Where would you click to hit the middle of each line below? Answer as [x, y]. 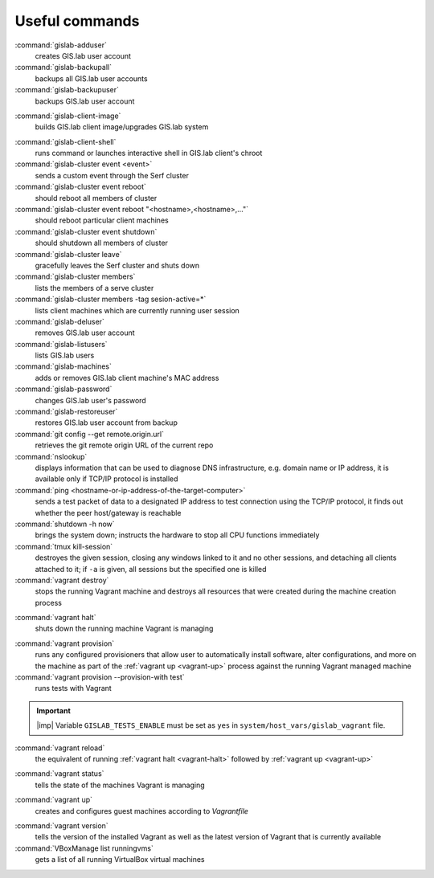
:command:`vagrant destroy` [62, 580]
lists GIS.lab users [65, 355]
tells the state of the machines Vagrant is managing [120, 785]
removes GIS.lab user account [85, 333]
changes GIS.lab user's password [90, 400]
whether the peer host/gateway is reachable [108, 513]
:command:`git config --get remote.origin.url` [90, 434]
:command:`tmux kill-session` [64, 546]
